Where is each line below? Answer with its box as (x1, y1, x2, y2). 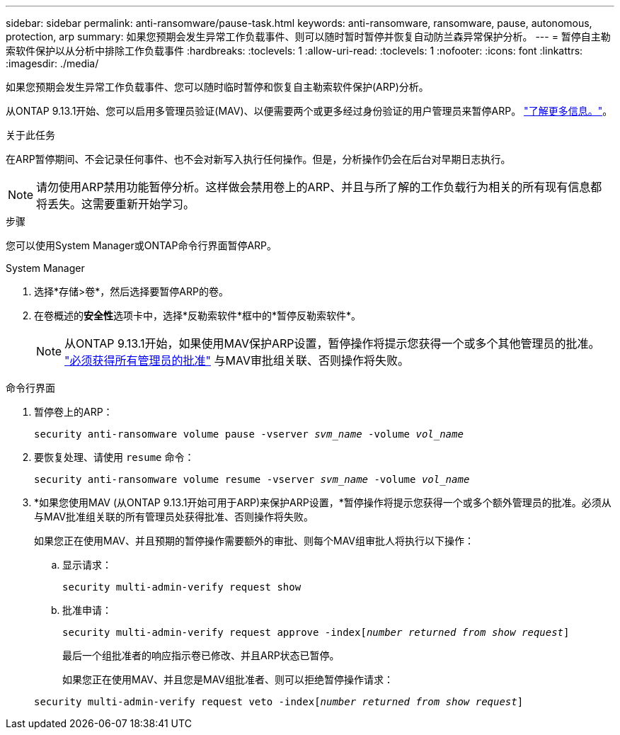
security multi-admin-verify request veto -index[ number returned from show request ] (34, 696, 524, 707)
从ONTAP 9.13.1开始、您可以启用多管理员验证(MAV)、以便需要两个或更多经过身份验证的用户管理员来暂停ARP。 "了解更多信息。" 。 (6, 105, 613, 117)
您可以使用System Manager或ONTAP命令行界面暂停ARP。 (6, 239, 277, 251)
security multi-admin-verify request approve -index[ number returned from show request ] (62, 627, 570, 638)
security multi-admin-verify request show (62, 581, 302, 593)
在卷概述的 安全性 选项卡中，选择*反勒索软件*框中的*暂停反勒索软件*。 (34, 309, 362, 321)
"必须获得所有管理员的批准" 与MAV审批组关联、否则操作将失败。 (64, 353, 409, 367)
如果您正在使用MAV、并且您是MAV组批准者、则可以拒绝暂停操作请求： (62, 673, 394, 685)
